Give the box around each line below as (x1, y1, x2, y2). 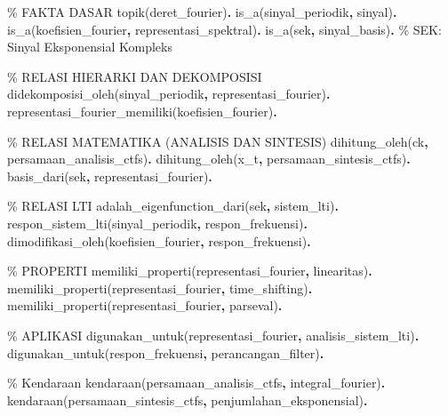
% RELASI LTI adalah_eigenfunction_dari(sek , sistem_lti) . (7, 196, 339, 215)
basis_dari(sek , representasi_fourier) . (7, 166, 212, 185)
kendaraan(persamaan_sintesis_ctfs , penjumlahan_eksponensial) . (7, 390, 368, 409)
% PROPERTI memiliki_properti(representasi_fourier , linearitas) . (7, 261, 372, 280)
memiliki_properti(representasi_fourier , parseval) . (7, 296, 283, 315)
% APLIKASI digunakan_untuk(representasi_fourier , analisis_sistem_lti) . (7, 325, 420, 344)
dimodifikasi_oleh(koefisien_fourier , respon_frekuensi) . (7, 231, 311, 250)
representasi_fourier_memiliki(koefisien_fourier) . (7, 101, 277, 120)
